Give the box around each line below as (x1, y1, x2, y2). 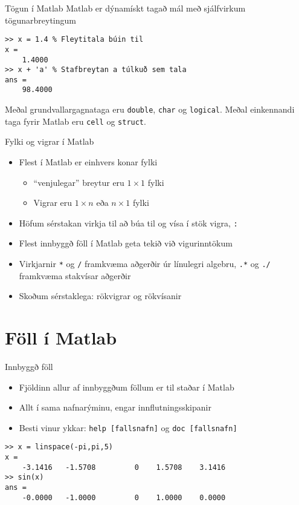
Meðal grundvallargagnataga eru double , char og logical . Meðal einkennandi (5, 103, 295, 116)
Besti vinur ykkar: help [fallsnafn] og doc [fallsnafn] (19, 421, 237, 434)
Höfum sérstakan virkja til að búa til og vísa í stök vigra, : (19, 216, 238, 229)
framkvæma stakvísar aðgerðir (19, 269, 131, 282)
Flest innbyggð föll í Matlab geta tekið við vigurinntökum (19, 237, 233, 249)
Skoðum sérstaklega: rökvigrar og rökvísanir (19, 289, 182, 302)
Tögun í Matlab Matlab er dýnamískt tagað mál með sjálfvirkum (5, 2, 246, 14)
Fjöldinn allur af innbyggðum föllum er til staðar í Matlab (19, 380, 234, 393)
